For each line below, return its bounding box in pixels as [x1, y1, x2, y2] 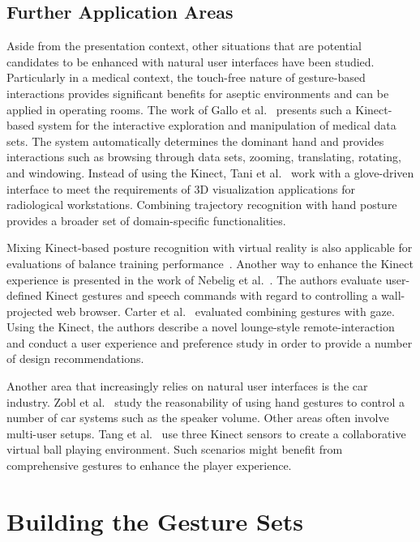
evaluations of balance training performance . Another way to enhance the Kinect [6, 254, 414, 271]
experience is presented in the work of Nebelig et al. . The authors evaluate [6, 271, 382, 288]
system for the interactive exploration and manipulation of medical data [37, 117, 396, 134]
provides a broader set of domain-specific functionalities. [6, 211, 286, 228]
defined [6, 287, 42, 304]
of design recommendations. [6, 350, 144, 367]
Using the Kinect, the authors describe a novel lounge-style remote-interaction [6, 318, 395, 335]
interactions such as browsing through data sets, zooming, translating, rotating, [6, 148, 401, 165]
